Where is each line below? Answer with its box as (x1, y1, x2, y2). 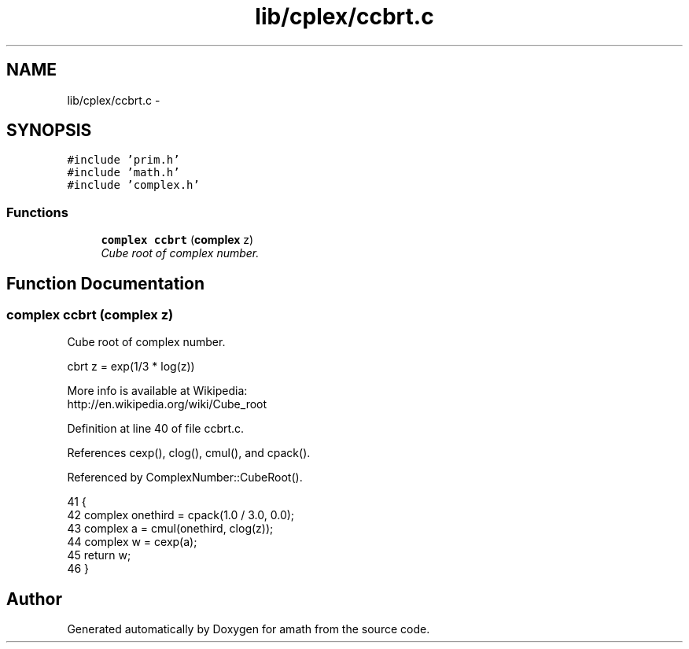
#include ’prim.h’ (67, 153, 180, 167)
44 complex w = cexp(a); (67, 535, 197, 549)
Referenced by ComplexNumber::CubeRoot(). (67, 470, 303, 485)
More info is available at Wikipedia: (67, 384, 248, 398)
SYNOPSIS (6, 120, 92, 141)
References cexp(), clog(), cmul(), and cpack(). (67, 446, 311, 460)
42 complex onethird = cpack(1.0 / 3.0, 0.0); (67, 508, 295, 522)
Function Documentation (6, 273, 204, 293)
